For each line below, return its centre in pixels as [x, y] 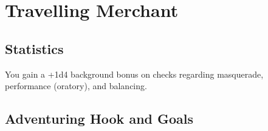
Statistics [34, 48]
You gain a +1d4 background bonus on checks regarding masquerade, [134, 74]
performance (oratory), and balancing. [76, 86]
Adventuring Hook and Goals [99, 119]
